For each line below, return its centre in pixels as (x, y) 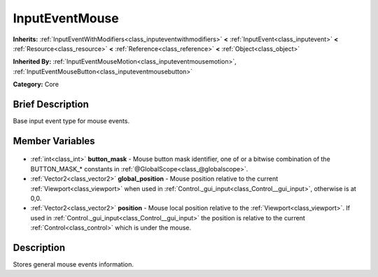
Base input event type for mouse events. (71, 121)
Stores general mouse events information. (73, 264)
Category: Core (36, 85)
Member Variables (54, 141)
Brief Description (51, 104)
